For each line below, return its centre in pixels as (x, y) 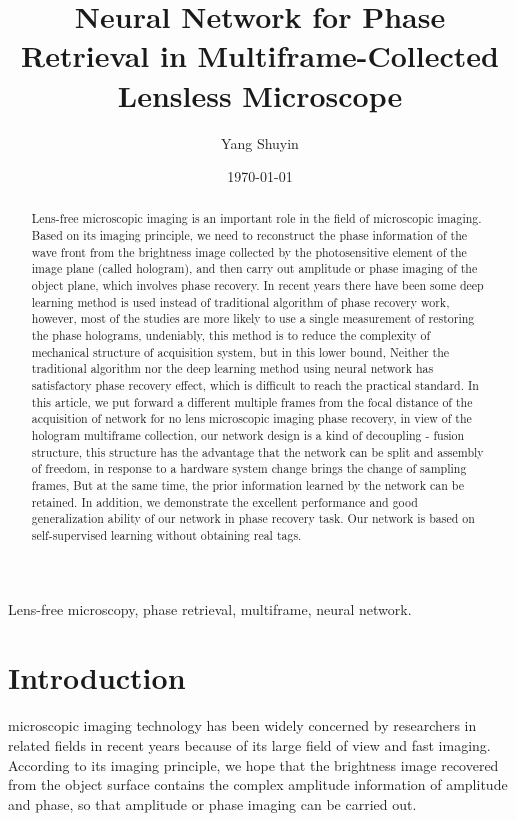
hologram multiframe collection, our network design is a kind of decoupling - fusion (248, 435)
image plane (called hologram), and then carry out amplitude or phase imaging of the (254, 268)
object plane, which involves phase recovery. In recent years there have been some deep (257, 285)
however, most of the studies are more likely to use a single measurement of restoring (253, 318)
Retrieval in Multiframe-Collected (260, 55)
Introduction (97, 677)
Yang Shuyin (260, 142)
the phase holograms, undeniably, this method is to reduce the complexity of (231, 335)
